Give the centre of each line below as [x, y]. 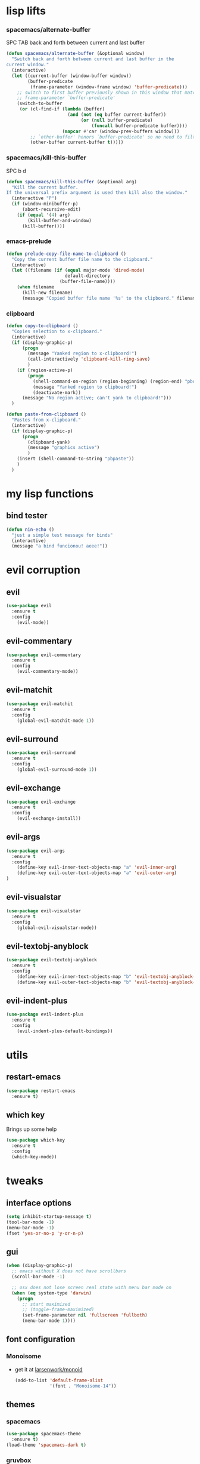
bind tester [27, 516]
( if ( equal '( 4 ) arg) [43, 215]
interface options [39, 1203]
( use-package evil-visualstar [44, 911]
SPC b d [16, 171]
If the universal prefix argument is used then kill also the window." [97, 193]
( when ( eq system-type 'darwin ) [52, 1293]
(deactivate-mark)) [57, 392]
